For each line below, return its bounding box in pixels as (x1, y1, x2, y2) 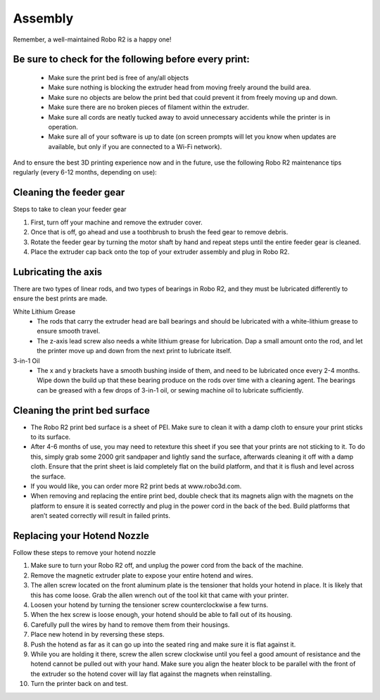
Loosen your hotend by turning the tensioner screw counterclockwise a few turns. (30, 601, 269, 609)
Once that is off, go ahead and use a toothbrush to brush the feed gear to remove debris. (30, 228, 289, 236)
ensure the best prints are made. (13, 294, 108, 303)
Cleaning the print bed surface (13, 405, 151, 416)
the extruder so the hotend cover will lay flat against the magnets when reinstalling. (30, 669, 272, 678)
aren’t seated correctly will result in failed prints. (30, 511, 170, 520)
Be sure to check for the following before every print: (13, 53, 250, 65)
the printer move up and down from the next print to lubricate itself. (37, 347, 232, 355)
